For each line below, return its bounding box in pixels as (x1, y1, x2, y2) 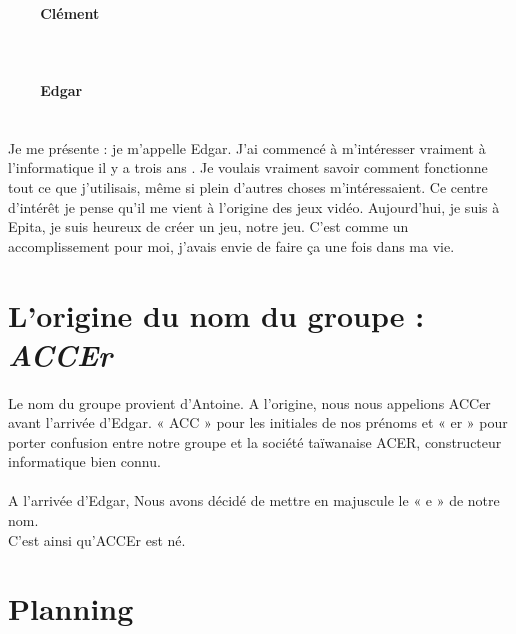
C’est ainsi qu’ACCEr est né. (8, 529, 186, 550)
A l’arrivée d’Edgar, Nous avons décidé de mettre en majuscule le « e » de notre (8, 490, 500, 511)
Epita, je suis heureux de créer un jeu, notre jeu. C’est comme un (8, 216, 409, 237)
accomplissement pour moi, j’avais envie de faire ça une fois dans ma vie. (8, 235, 455, 256)
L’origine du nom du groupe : (8, 294, 425, 335)
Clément (40, 2, 100, 23)
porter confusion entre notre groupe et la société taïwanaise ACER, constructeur (8, 431, 502, 452)
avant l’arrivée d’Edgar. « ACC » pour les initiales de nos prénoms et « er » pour (8, 412, 508, 433)
